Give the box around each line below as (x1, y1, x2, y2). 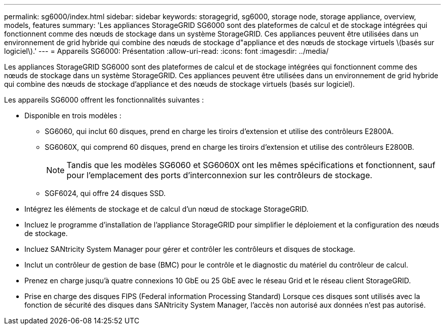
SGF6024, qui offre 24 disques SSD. (45, 189, 166, 198)
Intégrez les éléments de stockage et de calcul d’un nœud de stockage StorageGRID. (24, 205, 309, 213)
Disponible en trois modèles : (24, 111, 121, 120)
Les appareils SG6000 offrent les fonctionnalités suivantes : (4, 95, 204, 104)
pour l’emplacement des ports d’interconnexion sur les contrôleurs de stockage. (67, 170, 372, 180)
